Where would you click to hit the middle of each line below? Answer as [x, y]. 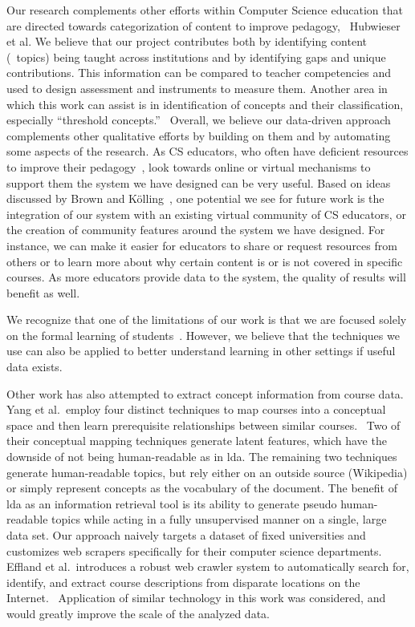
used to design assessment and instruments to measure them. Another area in [197, 88]
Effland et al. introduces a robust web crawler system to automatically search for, [208, 566]
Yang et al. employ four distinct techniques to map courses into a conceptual [196, 409]
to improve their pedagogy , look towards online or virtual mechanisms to [189, 166]
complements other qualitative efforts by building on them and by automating [199, 135]
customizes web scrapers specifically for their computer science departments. [194, 550]
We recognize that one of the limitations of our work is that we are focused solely [207, 320]
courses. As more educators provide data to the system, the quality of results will [206, 277]
